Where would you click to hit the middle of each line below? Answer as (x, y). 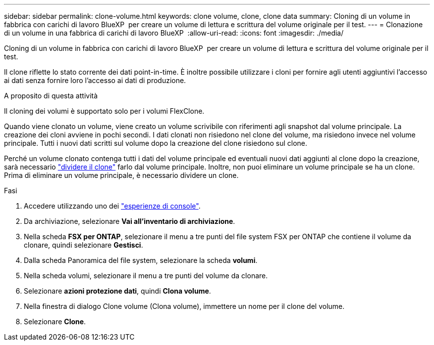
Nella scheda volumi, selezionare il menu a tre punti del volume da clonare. (146, 276)
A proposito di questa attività (51, 96)
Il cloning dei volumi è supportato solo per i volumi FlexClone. (104, 111)
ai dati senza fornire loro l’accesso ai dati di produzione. (95, 80)
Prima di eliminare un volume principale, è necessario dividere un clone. (121, 175)
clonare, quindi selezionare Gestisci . (83, 245)
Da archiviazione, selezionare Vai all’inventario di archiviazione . (130, 221)
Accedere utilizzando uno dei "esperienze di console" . (112, 206)
